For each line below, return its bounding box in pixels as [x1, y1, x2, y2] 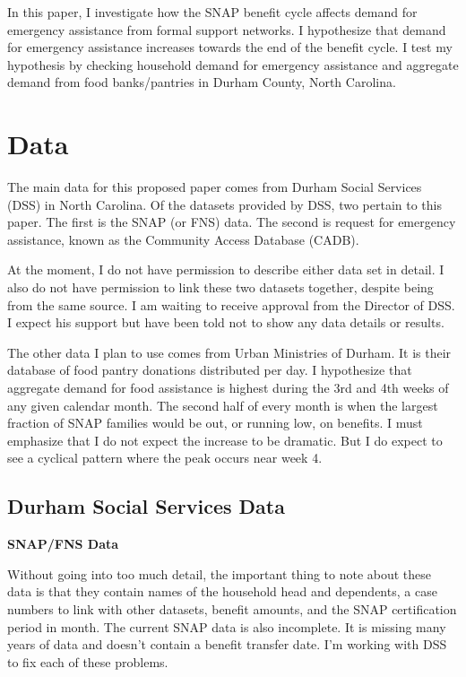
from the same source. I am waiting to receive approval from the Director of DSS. [7, 295, 455, 314]
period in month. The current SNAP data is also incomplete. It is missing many [7, 617, 446, 636]
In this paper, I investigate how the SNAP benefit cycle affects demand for [7, 3, 418, 21]
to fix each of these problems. [7, 652, 168, 671]
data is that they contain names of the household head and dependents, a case [7, 582, 437, 601]
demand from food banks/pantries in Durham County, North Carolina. [7, 73, 396, 91]
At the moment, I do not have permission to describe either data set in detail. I [7, 260, 444, 279]
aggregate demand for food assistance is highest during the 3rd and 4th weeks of [7, 378, 449, 397]
